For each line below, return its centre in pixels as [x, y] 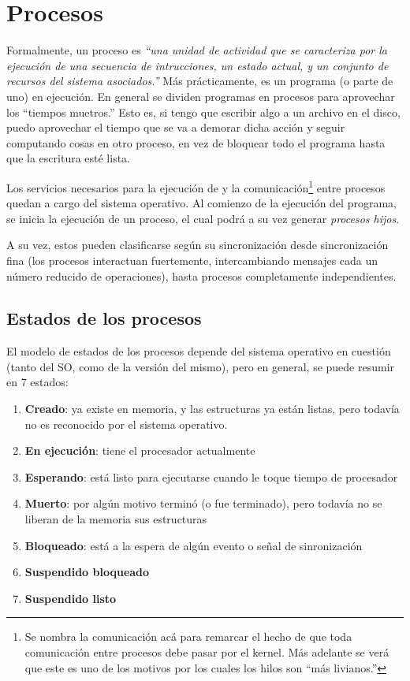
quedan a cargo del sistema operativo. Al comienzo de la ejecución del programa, [201, 203]
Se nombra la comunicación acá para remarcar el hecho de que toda [188, 636]
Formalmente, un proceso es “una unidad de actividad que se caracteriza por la [197, 50]
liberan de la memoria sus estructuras [116, 519]
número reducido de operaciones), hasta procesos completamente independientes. [201, 275]
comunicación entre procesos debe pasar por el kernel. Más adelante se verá [207, 652]
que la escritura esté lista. [69, 158]
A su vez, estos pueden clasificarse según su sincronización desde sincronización [198, 245]
